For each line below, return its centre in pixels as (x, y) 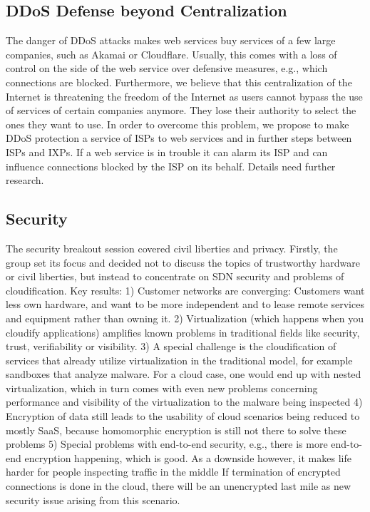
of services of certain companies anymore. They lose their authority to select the (181, 110)
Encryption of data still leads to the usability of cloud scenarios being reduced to (183, 416)
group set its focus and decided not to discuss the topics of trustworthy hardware (183, 262)
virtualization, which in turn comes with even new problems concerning (162, 388)
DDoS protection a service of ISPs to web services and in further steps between (179, 138)
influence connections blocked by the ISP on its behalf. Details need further (171, 166)
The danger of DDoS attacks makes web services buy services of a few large (171, 40)
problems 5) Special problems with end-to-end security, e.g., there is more (167, 444)
